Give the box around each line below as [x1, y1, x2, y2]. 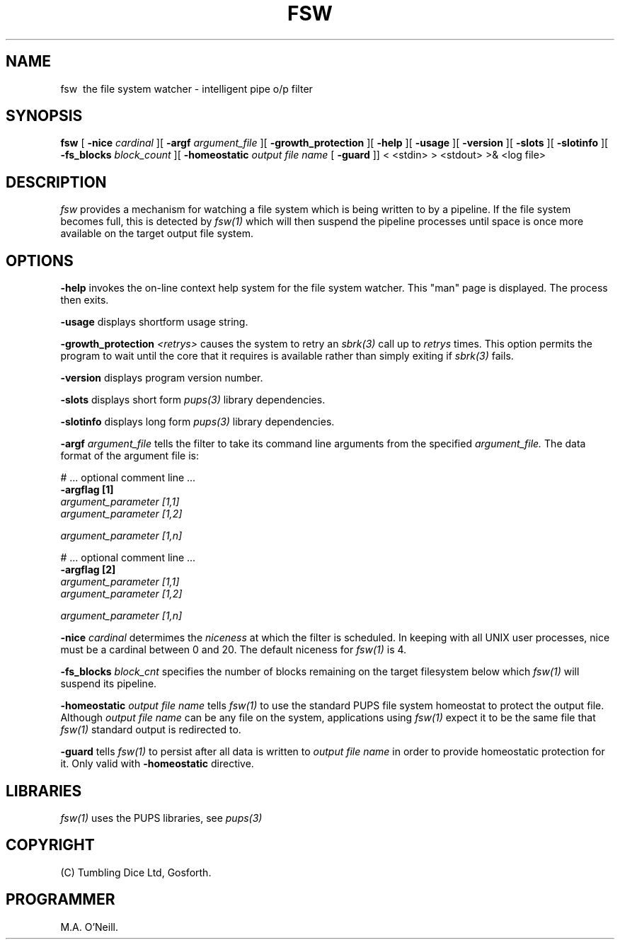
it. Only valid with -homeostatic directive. [60, 757, 254, 770]
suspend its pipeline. [60, 677, 157, 690]
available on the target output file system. [60, 227, 254, 240]
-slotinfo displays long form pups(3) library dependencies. [60, 416, 335, 428]
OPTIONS [6, 251, 74, 270]
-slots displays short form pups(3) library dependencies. [60, 394, 326, 406]
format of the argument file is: [60, 449, 200, 462]
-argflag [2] [60, 563, 116, 576]
